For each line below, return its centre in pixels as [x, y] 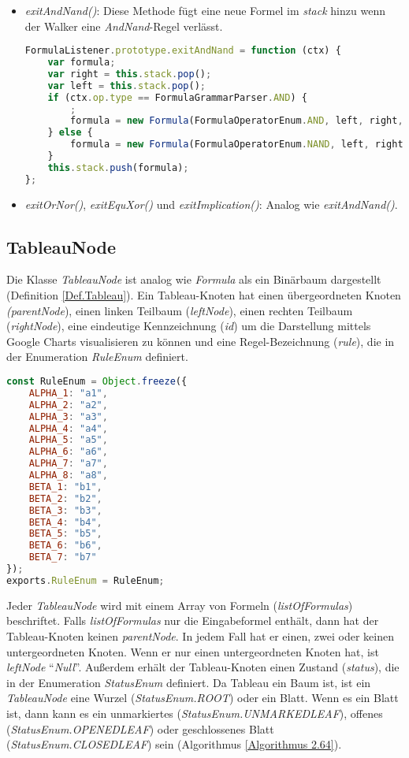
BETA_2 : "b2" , [65, 498]
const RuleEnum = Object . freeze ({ [97, 382]
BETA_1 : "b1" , [65, 487]
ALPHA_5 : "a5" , [68, 440]
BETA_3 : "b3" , [65, 510]
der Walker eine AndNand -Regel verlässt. [124, 26]
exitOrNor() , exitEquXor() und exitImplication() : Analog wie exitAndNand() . [211, 204]
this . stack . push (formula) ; [118, 167]
